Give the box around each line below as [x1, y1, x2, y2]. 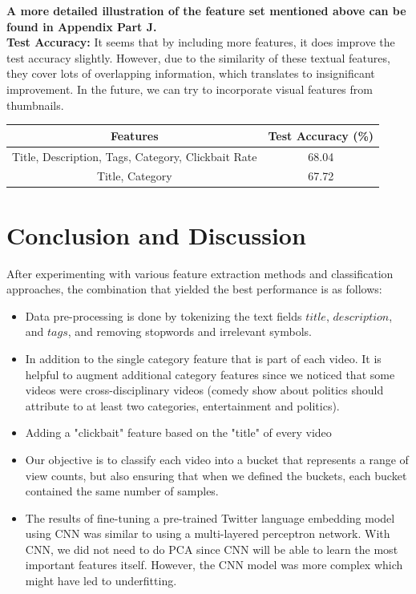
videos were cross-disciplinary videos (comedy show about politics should [25, 382, 384, 398]
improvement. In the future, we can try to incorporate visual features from [6, 80, 373, 97]
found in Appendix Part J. [6, 18, 157, 34]
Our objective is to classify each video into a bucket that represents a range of [25, 451, 409, 467]
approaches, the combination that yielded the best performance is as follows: [6, 281, 382, 297]
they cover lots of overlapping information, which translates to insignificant [6, 65, 375, 82]
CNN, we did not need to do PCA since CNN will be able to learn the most [25, 540, 398, 557]
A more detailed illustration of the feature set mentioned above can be [6, 2, 406, 18]
